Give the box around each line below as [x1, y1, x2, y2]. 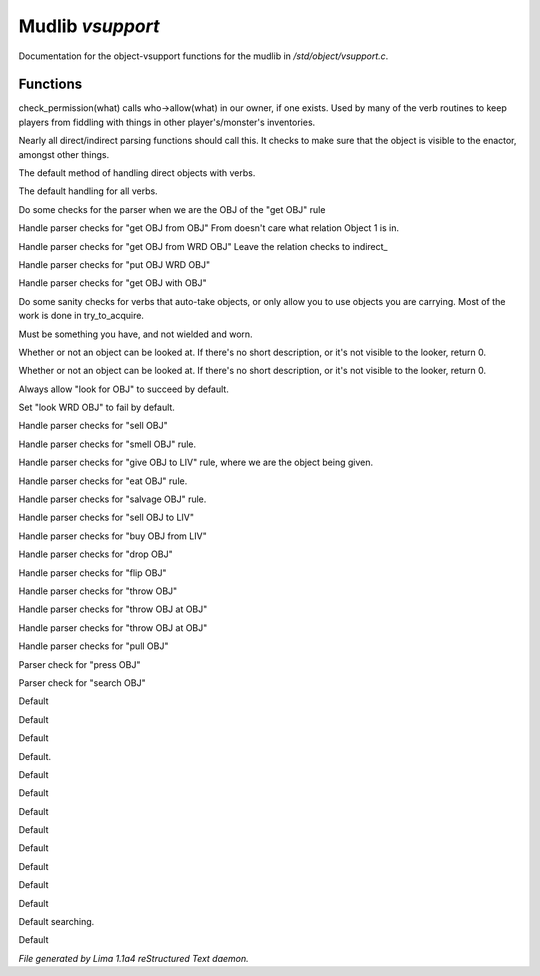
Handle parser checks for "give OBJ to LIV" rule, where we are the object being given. [18, 456, 374, 469]
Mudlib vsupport [18, 15, 160, 37]
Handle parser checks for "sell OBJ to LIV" [18, 511, 195, 524]
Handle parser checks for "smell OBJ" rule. [18, 438, 197, 450]
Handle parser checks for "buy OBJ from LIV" [18, 530, 207, 542]
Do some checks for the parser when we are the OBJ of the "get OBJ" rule [18, 203, 326, 215]
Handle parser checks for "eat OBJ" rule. [18, 475, 188, 487]
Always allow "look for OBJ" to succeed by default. [18, 383, 229, 395]
